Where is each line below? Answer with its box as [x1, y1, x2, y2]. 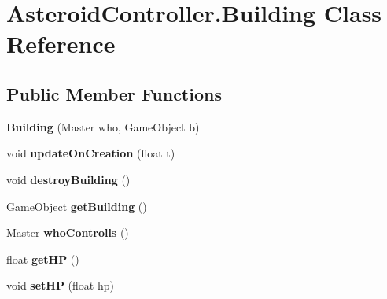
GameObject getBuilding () [6, 197, 147, 214]
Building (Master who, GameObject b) [6, 118, 200, 135]
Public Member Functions [6, 81, 222, 105]
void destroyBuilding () [6, 171, 131, 187]
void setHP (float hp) [6, 277, 114, 293]
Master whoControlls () [6, 224, 129, 241]
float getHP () [6, 250, 79, 267]
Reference [6, 28, 116, 60]
